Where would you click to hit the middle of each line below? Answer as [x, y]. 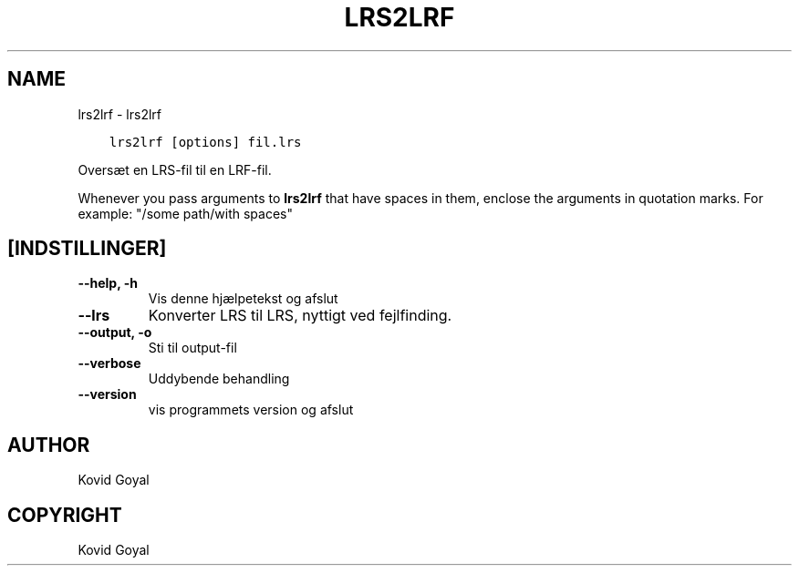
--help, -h [108, 283]
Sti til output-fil [192, 348]
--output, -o [115, 333]
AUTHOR [49, 445]
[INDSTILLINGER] [87, 249]
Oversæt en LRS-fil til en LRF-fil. [175, 169]
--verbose [109, 363]
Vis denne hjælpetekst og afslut [243, 299]
